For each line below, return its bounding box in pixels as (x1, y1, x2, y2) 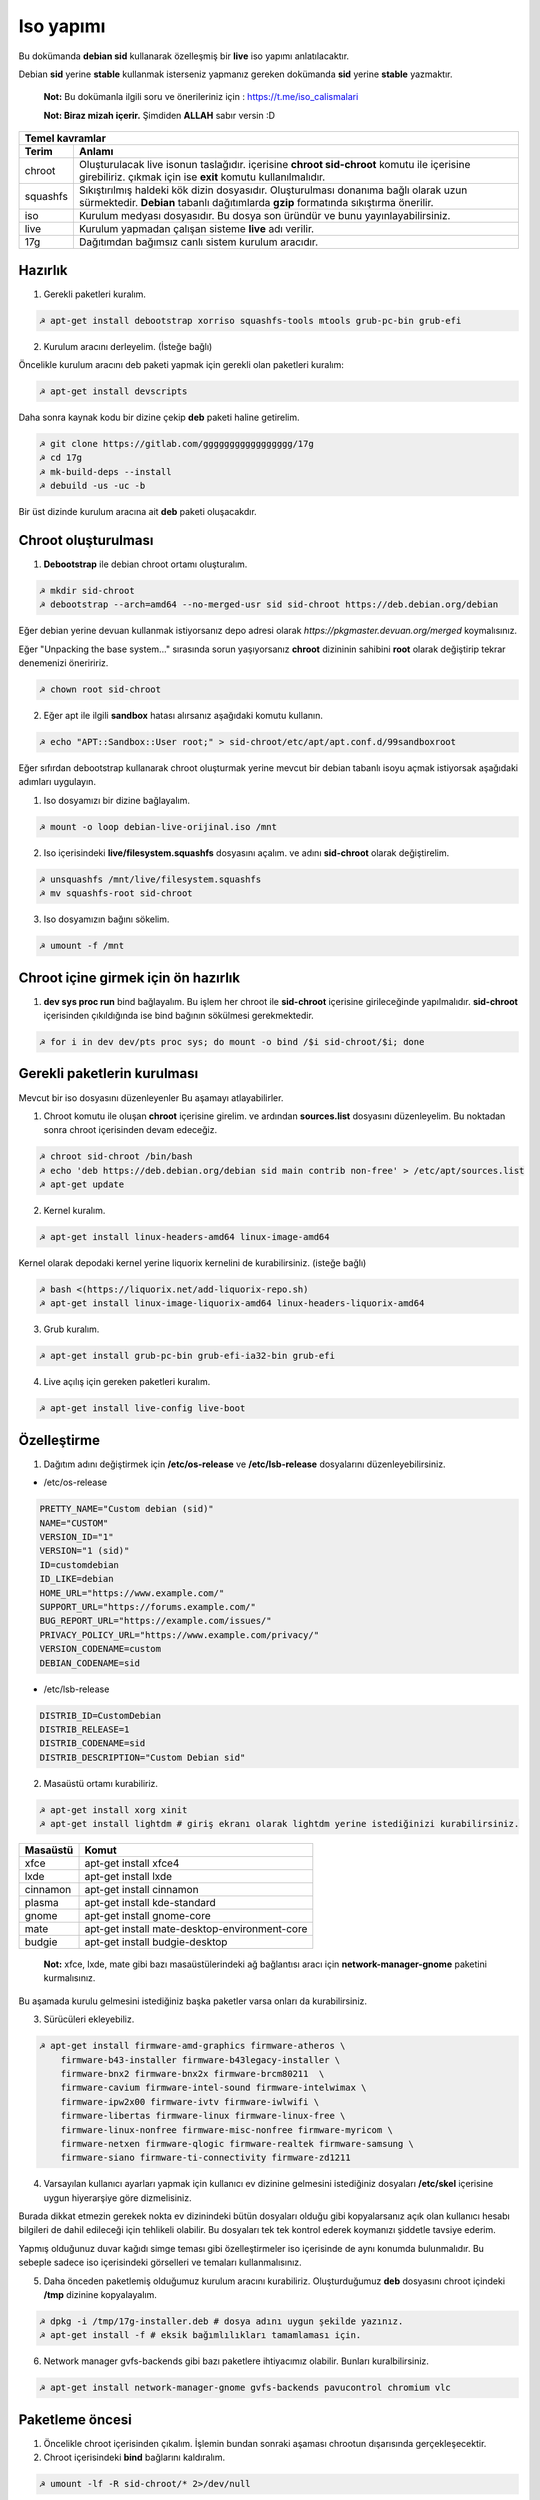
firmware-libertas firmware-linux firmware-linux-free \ (60, 2110, 346, 2122)
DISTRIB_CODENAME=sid (39, 1738, 146, 1749)
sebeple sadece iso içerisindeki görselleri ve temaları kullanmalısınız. (18, 2256, 302, 2269)
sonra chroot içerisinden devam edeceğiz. (43, 1124, 218, 1136)
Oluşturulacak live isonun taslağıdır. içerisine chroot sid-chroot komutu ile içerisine (78, 158, 471, 172)
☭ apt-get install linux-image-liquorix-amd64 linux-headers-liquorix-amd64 (39, 1298, 425, 1309)
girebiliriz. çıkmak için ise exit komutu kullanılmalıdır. (78, 170, 326, 184)
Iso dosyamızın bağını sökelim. (43, 913, 170, 925)
